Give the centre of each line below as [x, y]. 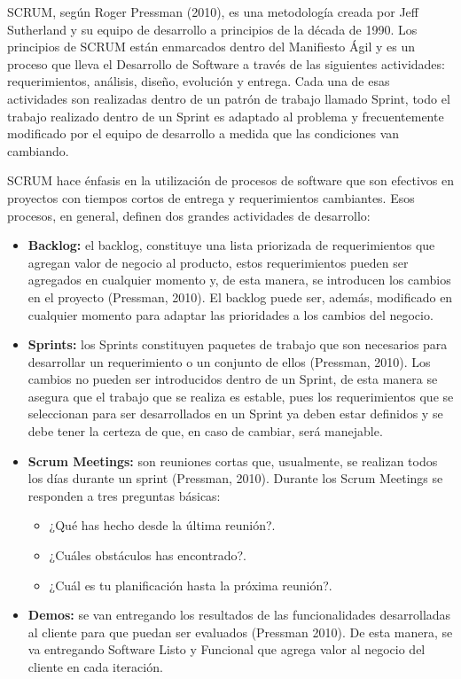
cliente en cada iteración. [95, 667]
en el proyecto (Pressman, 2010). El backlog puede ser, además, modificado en [240, 297]
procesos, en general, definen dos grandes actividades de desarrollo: [189, 215]
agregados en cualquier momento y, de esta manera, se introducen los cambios [239, 280]
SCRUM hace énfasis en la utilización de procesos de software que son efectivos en [230, 180]
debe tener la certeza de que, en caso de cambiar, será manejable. [205, 431]
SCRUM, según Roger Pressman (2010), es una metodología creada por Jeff [213, 12]
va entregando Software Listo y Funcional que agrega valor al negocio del [227, 649]
